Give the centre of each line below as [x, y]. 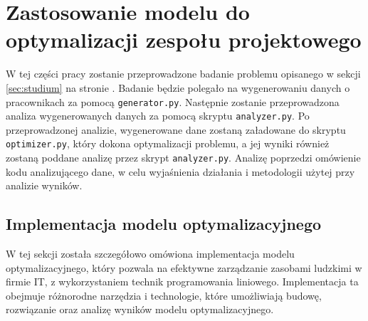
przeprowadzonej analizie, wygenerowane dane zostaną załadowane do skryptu [176, 129]
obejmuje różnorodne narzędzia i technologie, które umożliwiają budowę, [164, 295]
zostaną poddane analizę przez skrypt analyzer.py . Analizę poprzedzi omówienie [183, 158]
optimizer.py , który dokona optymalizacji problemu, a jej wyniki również [168, 143]
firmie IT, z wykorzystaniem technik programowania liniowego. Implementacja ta [182, 281]
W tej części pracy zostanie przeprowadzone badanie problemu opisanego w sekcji [183, 74]
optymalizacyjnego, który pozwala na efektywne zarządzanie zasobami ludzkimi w [184, 267]
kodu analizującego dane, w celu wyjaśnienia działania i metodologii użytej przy [180, 171]
